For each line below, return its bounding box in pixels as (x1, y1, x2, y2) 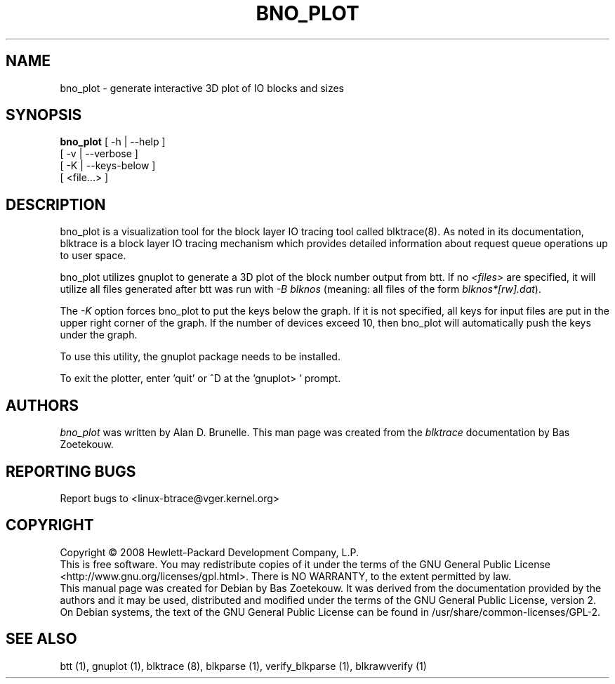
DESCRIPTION (6, 195, 106, 213)
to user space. (60, 249, 126, 262)
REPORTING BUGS (6, 462, 136, 480)
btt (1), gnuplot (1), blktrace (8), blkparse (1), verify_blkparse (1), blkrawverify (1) (60, 659, 427, 672)
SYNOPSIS (6, 106, 82, 124)
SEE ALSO (6, 630, 77, 648)
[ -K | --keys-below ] (60, 159, 156, 172)
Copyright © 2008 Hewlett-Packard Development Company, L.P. (60, 546, 359, 558)
